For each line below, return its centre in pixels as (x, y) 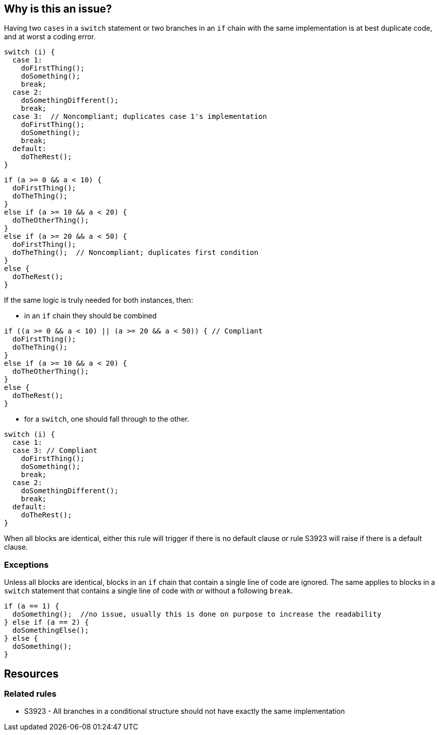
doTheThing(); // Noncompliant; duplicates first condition (135, 253)
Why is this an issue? (58, 9)
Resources (31, 674)
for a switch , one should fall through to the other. (107, 419)
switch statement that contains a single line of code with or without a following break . (149, 591)
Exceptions (26, 564)
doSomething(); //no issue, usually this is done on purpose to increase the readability (197, 614)
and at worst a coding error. (50, 37)
